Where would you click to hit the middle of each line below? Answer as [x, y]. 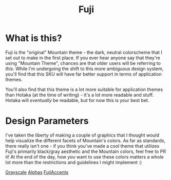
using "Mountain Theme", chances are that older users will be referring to [83, 63]
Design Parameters [47, 121]
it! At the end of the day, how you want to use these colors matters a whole [85, 156]
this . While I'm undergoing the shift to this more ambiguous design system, [84, 69]
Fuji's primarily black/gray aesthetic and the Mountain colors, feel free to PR [85, 151]
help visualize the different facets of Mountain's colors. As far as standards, [85, 140]
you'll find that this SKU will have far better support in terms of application [83, 74]
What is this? [34, 38]
